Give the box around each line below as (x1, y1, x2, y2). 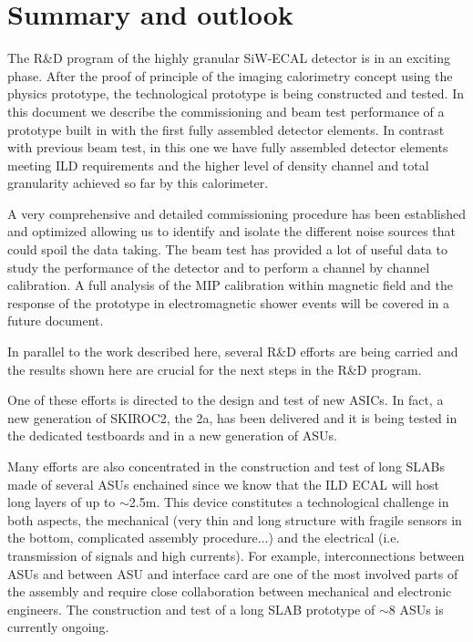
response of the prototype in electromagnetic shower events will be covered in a (7, 293, 450, 312)
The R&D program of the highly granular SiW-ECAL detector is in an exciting (7, 48, 451, 67)
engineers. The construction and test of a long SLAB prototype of (7, 599, 375, 618)
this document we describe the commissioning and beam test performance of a (7, 101, 445, 120)
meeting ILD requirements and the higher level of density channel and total (7, 155, 429, 174)
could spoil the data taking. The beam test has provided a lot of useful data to (7, 240, 447, 259)
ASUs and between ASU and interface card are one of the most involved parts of (7, 564, 458, 583)
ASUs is (399, 599, 444, 618)
